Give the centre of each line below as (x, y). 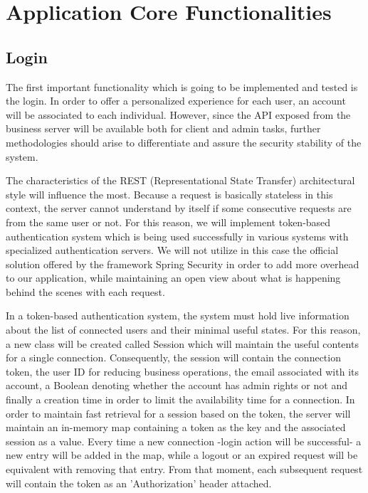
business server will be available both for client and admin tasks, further (163, 128)
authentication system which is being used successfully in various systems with (177, 236)
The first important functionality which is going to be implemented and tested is (182, 86)
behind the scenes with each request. (85, 291)
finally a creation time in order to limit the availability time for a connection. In (180, 399)
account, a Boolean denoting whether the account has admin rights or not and (177, 385)
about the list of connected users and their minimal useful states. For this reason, (183, 330)
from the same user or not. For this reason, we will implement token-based (168, 222)
